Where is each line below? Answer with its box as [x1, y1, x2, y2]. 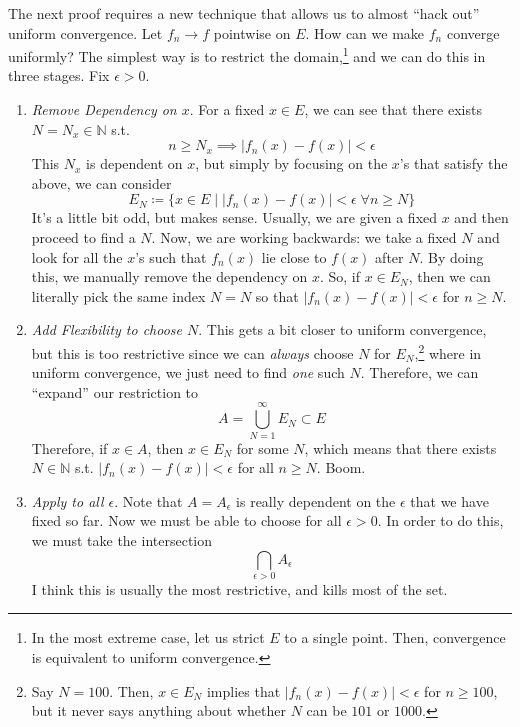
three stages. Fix [8, 65, 110, 86]
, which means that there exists [304, 437, 497, 458]
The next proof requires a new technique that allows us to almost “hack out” [8, 3, 480, 23]
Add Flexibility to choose [31, 319, 183, 340]
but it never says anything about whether [31, 700, 286, 721]
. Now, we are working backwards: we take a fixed [151, 227, 457, 247]
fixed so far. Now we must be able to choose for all [31, 510, 342, 531]
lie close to [261, 246, 327, 267]
